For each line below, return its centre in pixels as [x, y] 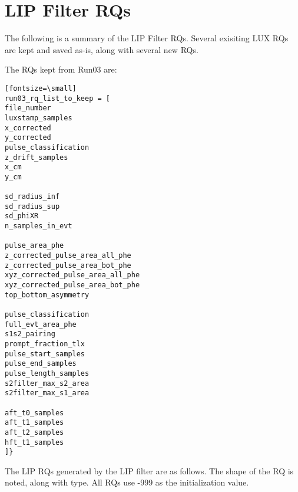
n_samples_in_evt [39, 226]
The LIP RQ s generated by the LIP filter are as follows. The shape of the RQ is [149, 470]
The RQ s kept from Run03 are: [61, 69]
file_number [28, 108]
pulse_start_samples [45, 354]
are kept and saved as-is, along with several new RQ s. [102, 49]
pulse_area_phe [34, 246]
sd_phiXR [22, 216]
